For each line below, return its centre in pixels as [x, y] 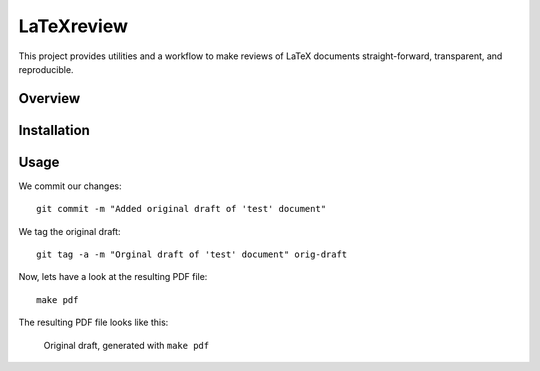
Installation [54, 130]
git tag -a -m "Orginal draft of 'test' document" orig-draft [192, 254]
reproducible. [46, 69]
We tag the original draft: [69, 231]
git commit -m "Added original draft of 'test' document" [181, 209]
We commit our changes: [70, 186]
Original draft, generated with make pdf [126, 345]
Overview [49, 98]
